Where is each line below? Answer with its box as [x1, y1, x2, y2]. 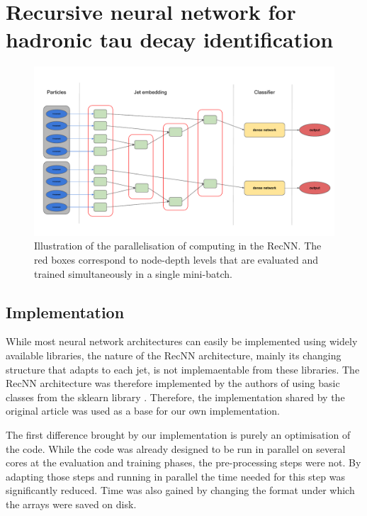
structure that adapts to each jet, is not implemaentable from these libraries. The [6, 361, 360, 376]
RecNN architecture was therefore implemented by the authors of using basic [6, 376, 340, 391]
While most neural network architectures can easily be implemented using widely [6, 334, 358, 349]
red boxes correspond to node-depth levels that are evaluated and [34, 252, 318, 267]
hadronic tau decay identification [6, 25, 334, 54]
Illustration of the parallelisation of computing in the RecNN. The [34, 238, 322, 253]
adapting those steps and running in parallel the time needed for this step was [6, 469, 345, 483]
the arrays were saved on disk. [6, 496, 137, 511]
